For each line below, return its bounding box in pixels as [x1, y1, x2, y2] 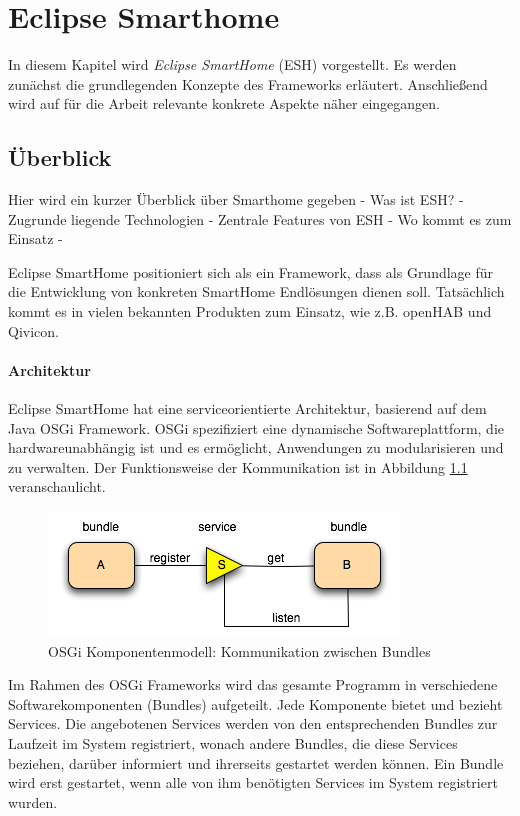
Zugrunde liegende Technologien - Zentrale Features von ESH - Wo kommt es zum [8, 208, 512, 229]
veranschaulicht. [8, 476, 106, 497]
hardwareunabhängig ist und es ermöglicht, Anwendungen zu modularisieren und [8, 437, 504, 458]
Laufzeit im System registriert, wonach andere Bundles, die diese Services [8, 733, 458, 753]
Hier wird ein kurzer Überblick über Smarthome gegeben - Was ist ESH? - [8, 189, 464, 210]
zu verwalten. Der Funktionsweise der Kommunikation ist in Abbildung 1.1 [8, 456, 468, 477]
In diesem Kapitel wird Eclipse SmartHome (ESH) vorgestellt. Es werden [8, 54, 457, 75]
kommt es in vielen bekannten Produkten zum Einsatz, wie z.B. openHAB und [8, 301, 492, 322]
